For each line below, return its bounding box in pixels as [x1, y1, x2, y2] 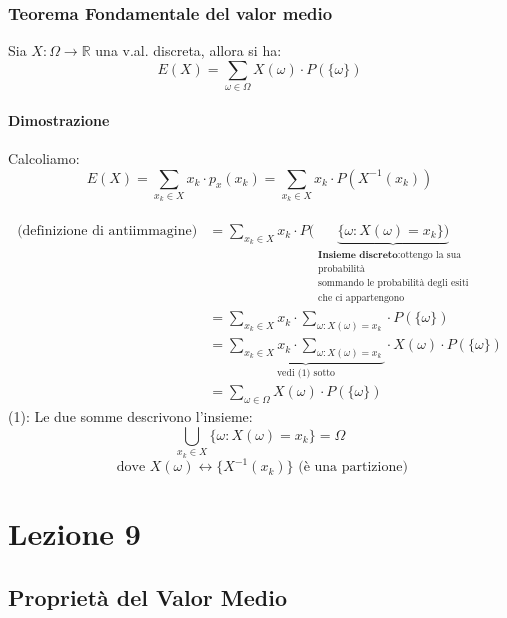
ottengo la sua [400, 249, 462, 260]
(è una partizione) [298, 460, 408, 475]
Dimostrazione [8, 109, 110, 130]
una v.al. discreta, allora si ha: [95, 40, 282, 61]
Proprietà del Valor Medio [8, 581, 288, 612]
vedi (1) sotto [276, 367, 335, 378]
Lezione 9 [8, 513, 141, 554]
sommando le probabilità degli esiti [318, 278, 469, 289]
